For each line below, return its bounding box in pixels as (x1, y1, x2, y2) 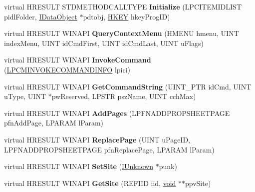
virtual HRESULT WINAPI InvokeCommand (4, 54, 151, 65)
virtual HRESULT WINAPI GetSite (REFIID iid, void (4, 177, 176, 188)
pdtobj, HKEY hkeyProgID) (83, 11, 170, 21)
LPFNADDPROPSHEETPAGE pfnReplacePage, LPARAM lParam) (4, 144, 215, 154)
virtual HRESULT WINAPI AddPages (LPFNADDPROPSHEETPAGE (4, 107, 230, 118)
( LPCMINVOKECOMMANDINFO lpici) (4, 64, 131, 74)
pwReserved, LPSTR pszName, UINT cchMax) (51, 91, 196, 101)
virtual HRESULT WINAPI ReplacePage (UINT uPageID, (4, 134, 190, 144)
